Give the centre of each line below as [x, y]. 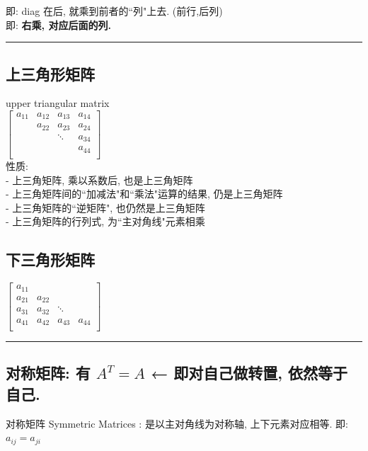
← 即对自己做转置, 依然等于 [249, 373]
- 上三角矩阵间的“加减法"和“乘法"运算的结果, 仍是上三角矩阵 [144, 194]
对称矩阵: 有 [48, 373]
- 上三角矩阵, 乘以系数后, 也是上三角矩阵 [99, 179]
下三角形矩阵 [50, 259]
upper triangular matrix [58, 103]
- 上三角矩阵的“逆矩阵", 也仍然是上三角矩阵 [105, 207]
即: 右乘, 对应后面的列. [58, 24]
